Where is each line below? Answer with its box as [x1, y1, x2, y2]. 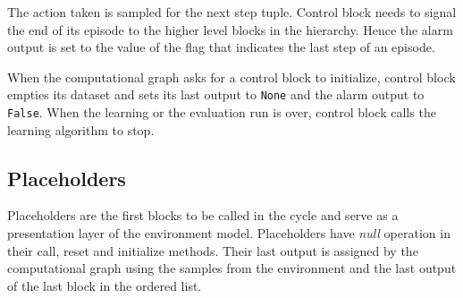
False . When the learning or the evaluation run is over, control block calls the [7, 103, 436, 122]
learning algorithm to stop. [7, 120, 155, 139]
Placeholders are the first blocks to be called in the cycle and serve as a [7, 206, 399, 225]
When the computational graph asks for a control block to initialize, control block [7, 67, 456, 86]
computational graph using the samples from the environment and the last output [7, 259, 457, 277]
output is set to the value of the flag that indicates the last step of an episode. [7, 38, 435, 56]
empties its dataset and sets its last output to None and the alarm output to [7, 85, 425, 104]
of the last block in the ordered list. [7, 276, 202, 294]
